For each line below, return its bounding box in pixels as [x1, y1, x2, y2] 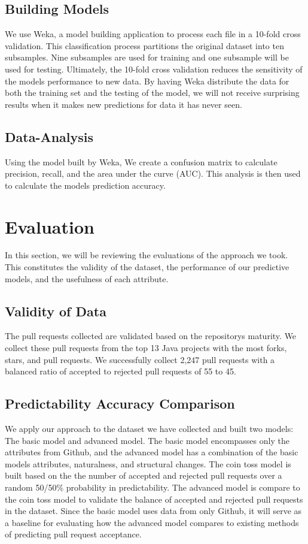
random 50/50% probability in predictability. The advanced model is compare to [5, 481, 300, 493]
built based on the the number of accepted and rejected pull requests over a [5, 469, 282, 482]
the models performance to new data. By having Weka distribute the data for [5, 74, 289, 87]
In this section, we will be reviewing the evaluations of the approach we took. [5, 249, 288, 261]
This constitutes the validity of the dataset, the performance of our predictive [5, 261, 289, 273]
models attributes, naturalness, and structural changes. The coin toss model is [5, 457, 291, 470]
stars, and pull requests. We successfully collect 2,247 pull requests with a [5, 353, 275, 365]
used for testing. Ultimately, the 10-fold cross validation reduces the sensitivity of [5, 62, 303, 75]
